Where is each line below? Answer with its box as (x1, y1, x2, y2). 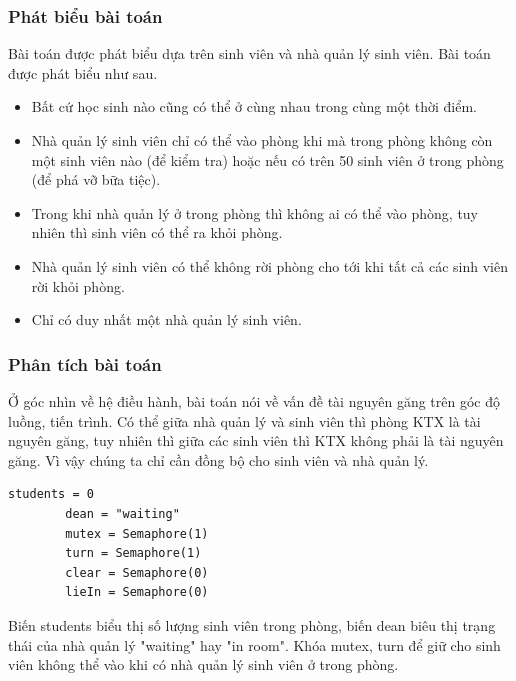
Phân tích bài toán (8, 351, 162, 376)
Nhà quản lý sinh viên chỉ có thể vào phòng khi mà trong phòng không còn (31, 130, 493, 150)
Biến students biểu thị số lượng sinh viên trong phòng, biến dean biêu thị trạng (8, 614, 496, 635)
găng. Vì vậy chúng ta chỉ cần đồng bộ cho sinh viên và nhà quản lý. (8, 449, 429, 470)
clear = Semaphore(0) (65, 565, 209, 580)
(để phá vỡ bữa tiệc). (31, 169, 161, 190)
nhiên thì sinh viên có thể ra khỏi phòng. (31, 222, 283, 243)
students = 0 (8, 487, 94, 502)
